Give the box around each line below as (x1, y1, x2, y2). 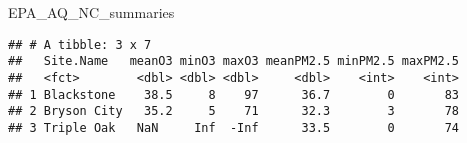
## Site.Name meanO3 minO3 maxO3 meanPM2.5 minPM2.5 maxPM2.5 (8, 54, 460, 69)
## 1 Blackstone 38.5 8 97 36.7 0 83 (8, 87, 460, 102)
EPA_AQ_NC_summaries (8, 2, 175, 22)
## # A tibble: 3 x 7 (8, 37, 152, 52)
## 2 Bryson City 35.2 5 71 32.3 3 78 (8, 104, 460, 119)
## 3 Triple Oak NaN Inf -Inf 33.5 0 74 (8, 120, 460, 135)
